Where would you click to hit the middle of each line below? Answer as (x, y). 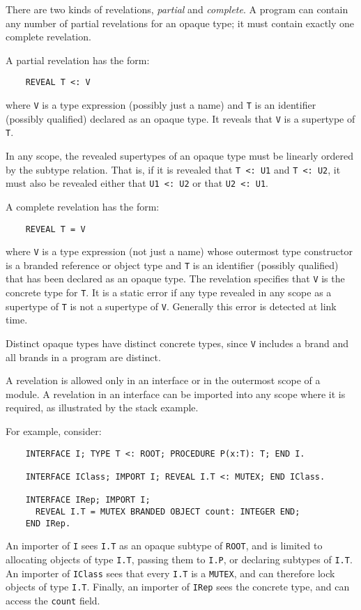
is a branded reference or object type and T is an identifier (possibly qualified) (172, 265)
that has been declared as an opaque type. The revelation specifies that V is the (175, 279)
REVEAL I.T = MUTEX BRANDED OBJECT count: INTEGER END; (168, 511)
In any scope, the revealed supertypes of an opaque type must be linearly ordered (180, 155)
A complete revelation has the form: (83, 206)
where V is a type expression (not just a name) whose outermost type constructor (179, 251)
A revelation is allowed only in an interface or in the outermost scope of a (163, 380)
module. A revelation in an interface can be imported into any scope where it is (176, 394)
